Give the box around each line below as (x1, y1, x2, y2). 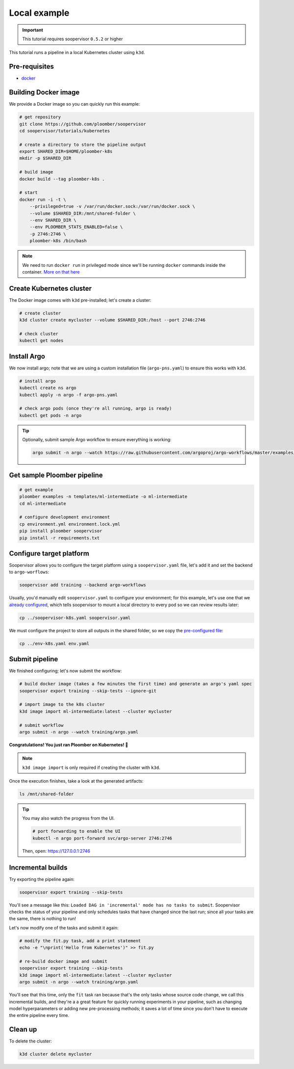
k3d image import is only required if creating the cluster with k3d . (22, 764, 160, 770)
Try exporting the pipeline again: (9, 876, 75, 882)
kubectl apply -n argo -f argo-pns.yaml (19, 392, 118, 397)
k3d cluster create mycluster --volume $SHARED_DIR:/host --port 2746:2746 (19, 317, 206, 323)
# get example (19, 487, 53, 492)
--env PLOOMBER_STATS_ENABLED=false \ (29, 224, 123, 230)
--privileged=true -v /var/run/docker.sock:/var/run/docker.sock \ (29, 204, 196, 209)
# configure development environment (19, 514, 110, 520)
